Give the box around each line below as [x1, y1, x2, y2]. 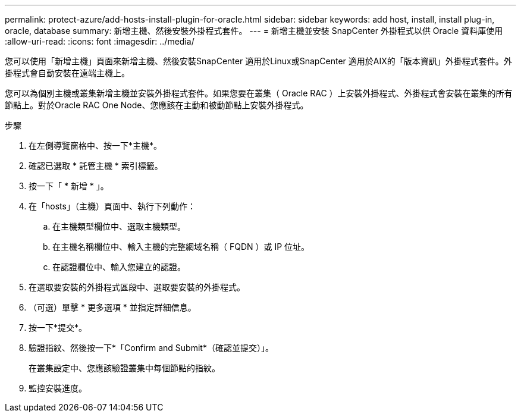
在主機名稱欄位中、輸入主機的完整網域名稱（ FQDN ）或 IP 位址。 [52, 242, 310, 252]
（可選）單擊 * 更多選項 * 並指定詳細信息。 [29, 302, 196, 312]
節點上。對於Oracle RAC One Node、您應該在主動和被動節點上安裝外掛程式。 [5, 100, 309, 110]
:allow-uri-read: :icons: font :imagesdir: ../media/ [5, 36, 194, 46]
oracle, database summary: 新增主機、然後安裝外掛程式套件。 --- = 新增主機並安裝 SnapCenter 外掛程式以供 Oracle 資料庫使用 [5, 26, 503, 36]
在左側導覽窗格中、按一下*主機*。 [29, 140, 162, 151]
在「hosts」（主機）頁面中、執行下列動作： [29, 201, 196, 211]
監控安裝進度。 [29, 383, 87, 393]
